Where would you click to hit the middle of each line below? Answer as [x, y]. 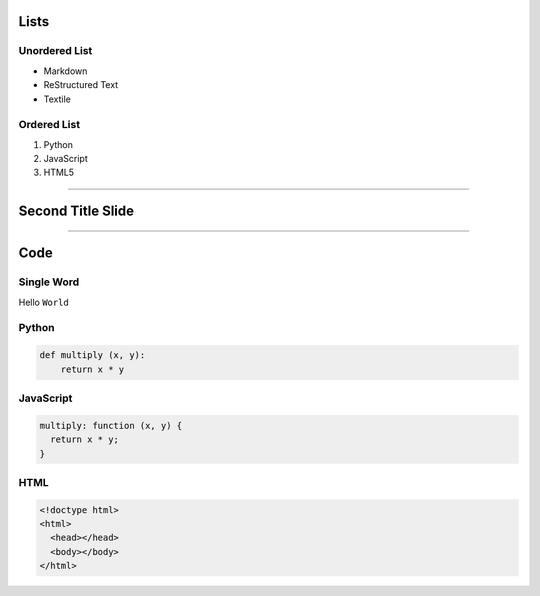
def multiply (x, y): [92, 355]
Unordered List [55, 51]
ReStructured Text [81, 85]
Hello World [43, 302]
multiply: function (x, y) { [111, 425]
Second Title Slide [76, 211]
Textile [57, 99]
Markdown [65, 71]
